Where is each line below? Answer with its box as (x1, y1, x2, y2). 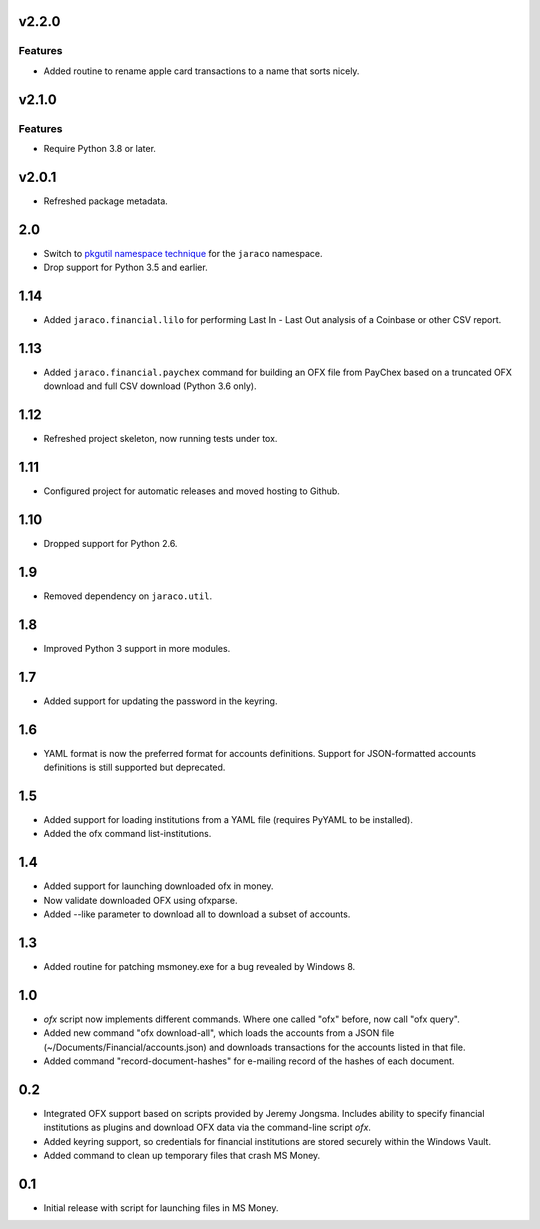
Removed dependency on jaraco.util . (43, 590, 213, 602)
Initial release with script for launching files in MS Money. (43, 1202, 279, 1214)
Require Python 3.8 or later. (43, 142, 157, 154)
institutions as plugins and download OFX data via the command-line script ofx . (43, 1121, 372, 1134)
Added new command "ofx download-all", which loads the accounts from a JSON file (43, 1027, 395, 1039)
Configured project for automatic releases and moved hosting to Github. (43, 485, 340, 497)
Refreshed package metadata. (43, 195, 169, 207)
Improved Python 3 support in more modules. (43, 642, 231, 654)
